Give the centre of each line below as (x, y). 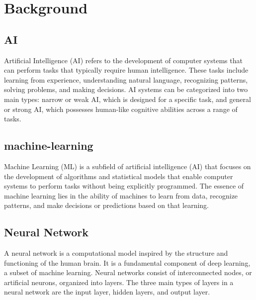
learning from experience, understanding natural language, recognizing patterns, (126, 79)
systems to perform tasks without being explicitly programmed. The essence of (124, 186)
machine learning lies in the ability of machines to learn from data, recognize (121, 195)
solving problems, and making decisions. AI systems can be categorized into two (126, 89)
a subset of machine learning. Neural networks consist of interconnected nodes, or (128, 272)
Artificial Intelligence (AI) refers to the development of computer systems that (123, 60)
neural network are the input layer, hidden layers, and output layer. (107, 292)
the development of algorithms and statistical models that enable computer (119, 176)
